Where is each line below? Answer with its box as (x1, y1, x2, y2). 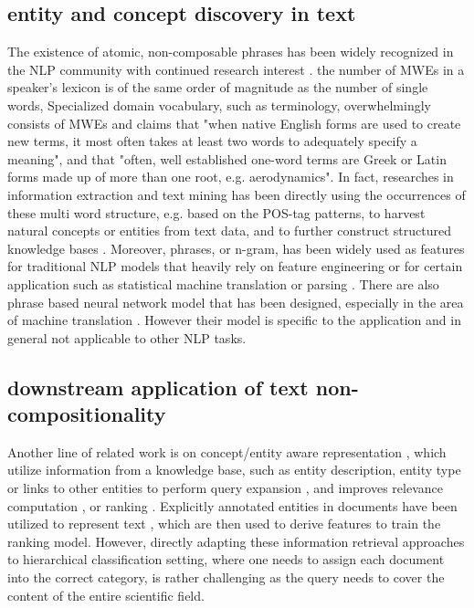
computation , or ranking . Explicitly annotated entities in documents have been (7, 496, 458, 515)
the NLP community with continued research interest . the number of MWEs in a (7, 59, 465, 79)
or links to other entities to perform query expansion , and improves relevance (7, 478, 443, 498)
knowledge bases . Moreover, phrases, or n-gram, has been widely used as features (7, 238, 465, 257)
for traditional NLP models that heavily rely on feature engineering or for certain (7, 257, 463, 276)
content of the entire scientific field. (7, 585, 205, 604)
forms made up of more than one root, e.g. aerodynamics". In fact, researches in (7, 167, 454, 186)
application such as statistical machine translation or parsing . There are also (7, 274, 439, 293)
